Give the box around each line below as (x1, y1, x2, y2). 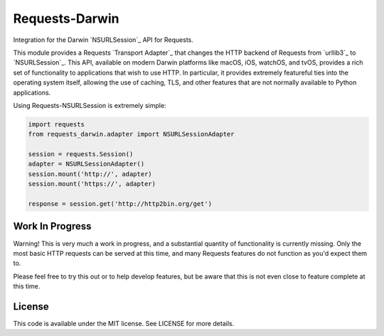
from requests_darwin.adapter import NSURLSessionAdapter (28, 130, 235, 139)
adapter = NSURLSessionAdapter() (28, 160, 145, 168)
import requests (28, 120, 85, 128)
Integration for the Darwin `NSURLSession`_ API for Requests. (13, 36, 193, 44)
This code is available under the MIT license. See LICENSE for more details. (13, 319, 235, 327)
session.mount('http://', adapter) (28, 170, 152, 178)
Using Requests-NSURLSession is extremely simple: (13, 101, 166, 109)
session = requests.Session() (28, 150, 134, 158)
